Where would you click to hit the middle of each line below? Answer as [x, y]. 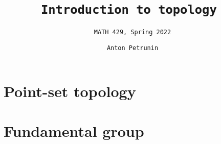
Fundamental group [74, 130]
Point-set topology [70, 91]
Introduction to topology [129, 10]
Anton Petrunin [132, 48]
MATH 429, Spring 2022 [132, 32]
